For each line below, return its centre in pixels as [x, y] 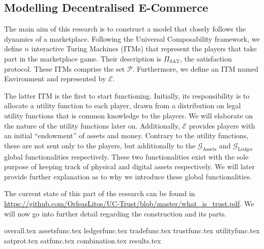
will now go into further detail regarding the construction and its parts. [115, 213]
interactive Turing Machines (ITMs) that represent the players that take [144, 49]
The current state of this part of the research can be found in [100, 193]
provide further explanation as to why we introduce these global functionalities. [128, 176]
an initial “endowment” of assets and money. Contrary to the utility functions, [126, 135]
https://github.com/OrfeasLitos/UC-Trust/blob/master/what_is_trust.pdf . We [129, 203]
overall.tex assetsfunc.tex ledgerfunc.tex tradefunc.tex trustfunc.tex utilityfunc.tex [132, 230]
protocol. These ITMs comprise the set [65, 68]
